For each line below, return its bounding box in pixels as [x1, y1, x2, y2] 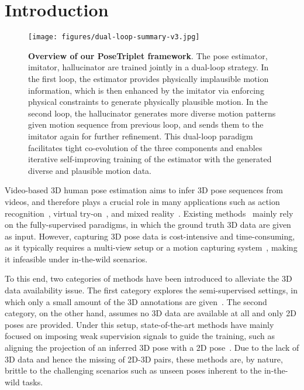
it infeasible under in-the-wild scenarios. [5, 252, 148, 265]
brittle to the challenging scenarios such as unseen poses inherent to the [5, 364, 262, 377]
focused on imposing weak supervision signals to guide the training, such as [5, 330, 275, 342]
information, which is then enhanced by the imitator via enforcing [28, 84, 264, 96]
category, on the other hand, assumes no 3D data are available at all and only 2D [5, 307, 296, 319]
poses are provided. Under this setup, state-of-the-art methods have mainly [5, 318, 274, 330]
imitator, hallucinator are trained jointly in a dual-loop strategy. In [28, 61, 269, 73]
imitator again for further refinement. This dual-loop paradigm [28, 129, 253, 142]
